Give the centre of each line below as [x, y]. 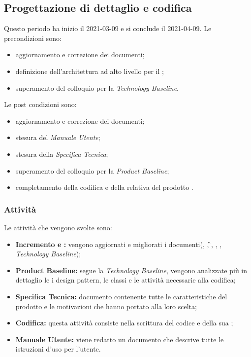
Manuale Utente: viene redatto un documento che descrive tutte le [120, 339]
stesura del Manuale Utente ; [58, 137]
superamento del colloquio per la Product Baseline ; [92, 170]
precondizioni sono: [33, 38]
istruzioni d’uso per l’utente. [58, 349]
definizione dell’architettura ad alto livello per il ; [90, 71]
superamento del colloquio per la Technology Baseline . [97, 88]
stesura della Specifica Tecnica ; [62, 154]
